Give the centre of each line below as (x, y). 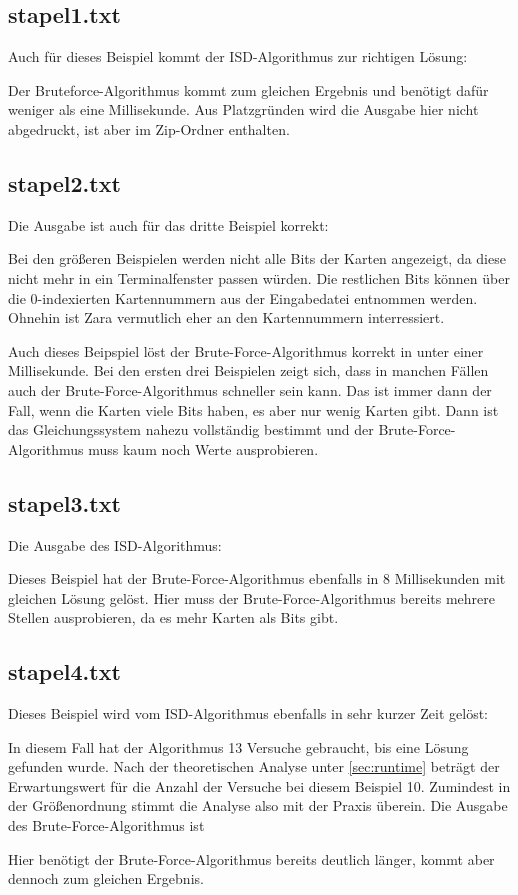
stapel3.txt (64, 502)
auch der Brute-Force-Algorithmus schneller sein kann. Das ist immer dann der (250, 389)
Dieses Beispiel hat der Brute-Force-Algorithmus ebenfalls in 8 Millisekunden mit (257, 578)
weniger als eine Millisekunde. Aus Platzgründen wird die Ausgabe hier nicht (243, 109)
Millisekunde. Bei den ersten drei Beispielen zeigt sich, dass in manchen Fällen (248, 370)
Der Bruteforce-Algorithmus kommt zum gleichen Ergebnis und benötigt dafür (248, 89)
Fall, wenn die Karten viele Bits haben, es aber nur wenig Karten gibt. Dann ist (253, 409)
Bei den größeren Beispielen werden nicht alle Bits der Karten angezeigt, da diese (257, 258)
